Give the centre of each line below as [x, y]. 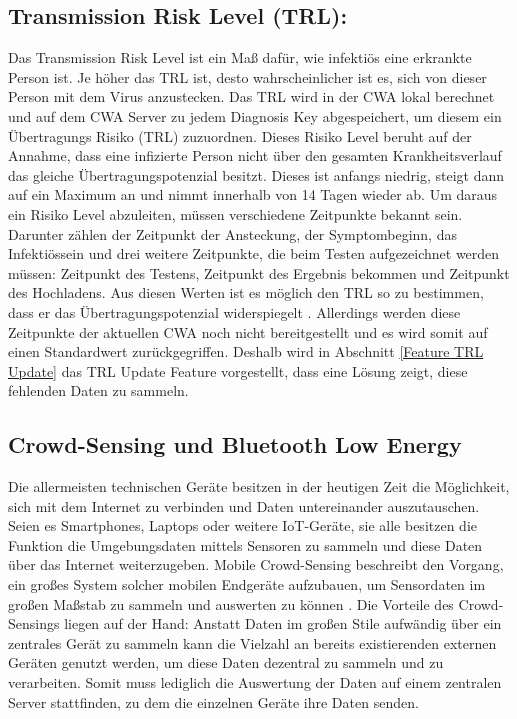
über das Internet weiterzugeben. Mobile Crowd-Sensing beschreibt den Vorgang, [256, 564]
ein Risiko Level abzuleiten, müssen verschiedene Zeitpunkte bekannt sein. [235, 213]
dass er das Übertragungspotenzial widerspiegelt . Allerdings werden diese [234, 311]
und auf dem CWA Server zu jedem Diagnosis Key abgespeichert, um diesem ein [255, 115]
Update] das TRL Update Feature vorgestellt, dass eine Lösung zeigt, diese [238, 370]
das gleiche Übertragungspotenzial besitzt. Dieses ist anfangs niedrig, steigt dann [256, 174]
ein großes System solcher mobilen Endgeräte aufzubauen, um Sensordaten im [247, 584]
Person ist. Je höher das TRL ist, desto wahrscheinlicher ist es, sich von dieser [247, 76]
